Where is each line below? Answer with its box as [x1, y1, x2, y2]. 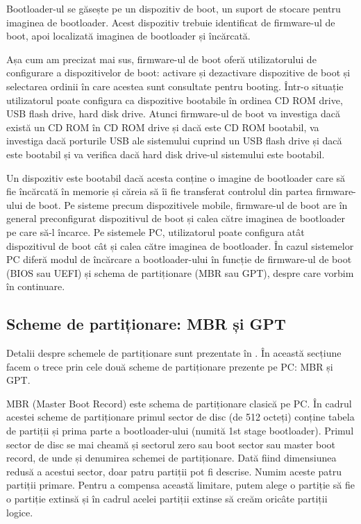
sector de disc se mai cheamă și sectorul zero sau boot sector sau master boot [6, 437, 336, 451]
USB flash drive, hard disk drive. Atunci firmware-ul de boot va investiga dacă [6, 106, 340, 121]
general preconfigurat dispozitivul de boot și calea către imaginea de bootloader [6, 211, 346, 226]
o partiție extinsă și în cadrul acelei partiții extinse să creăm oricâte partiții [6, 491, 328, 506]
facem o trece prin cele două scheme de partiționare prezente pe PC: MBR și [6, 359, 333, 373]
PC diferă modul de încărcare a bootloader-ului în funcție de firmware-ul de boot [6, 252, 352, 267]
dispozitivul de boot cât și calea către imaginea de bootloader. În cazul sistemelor [6, 238, 354, 253]
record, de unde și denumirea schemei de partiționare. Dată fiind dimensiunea [6, 450, 337, 465]
